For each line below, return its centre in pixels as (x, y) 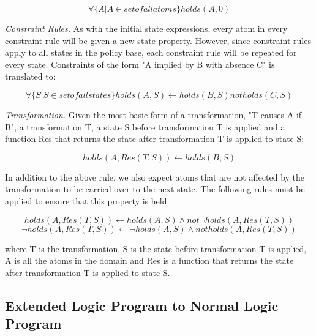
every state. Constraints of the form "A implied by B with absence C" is (140, 64)
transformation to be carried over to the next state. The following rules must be (155, 189)
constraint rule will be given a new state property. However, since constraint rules (158, 40)
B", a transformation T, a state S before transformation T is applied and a (145, 126)
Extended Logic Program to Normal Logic (142, 305)
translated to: (30, 76)
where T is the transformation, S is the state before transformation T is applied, (156, 248)
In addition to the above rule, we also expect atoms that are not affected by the (155, 177)
